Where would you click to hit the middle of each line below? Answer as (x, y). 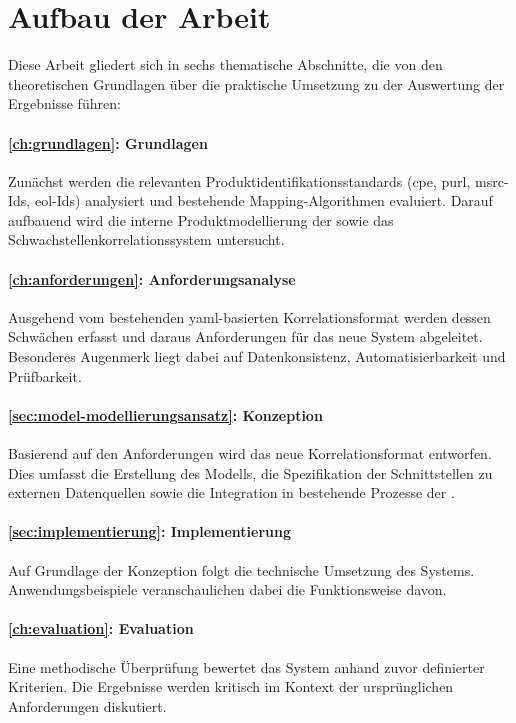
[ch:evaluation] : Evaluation (101, 628)
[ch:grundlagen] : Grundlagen (108, 142)
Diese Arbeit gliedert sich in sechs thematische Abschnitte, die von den (225, 64)
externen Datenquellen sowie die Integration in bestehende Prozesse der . (231, 492)
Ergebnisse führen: (64, 103)
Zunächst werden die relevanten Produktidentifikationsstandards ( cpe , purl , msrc (256, 180)
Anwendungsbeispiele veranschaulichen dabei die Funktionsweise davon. (227, 589)
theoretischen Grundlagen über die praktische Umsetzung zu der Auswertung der (256, 83)
